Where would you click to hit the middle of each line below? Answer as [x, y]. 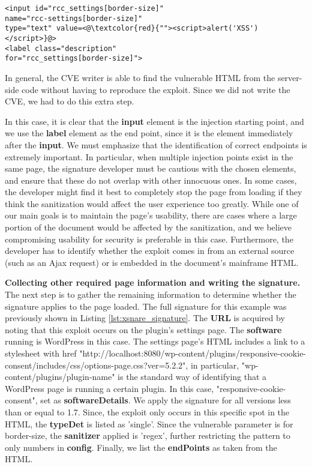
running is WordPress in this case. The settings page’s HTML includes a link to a [155, 341]
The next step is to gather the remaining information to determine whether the [151, 294]
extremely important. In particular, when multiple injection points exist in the [149, 156]
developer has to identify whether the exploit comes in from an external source [150, 251]
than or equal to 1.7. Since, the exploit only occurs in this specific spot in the [147, 411]
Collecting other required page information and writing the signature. [153, 282]
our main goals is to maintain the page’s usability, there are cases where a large [151, 215]
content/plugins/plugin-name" [60, 377]
